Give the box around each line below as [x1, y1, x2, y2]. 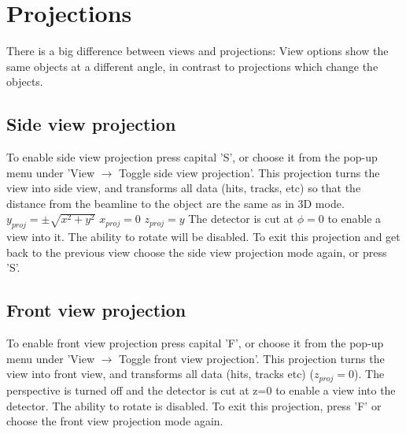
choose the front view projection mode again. [6, 413, 223, 429]
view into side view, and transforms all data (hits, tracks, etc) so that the [6, 180, 361, 196]
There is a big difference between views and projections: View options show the [6, 43, 389, 59]
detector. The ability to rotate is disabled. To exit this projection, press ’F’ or [6, 397, 382, 414]
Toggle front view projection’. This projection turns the [119, 350, 385, 366]
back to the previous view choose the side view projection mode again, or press [6, 243, 387, 260]
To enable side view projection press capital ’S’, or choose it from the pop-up [6, 149, 378, 165]
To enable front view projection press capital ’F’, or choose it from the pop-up [6, 335, 384, 351]
